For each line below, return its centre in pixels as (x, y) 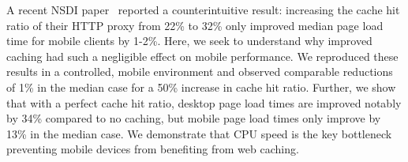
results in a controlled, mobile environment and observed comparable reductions (200, 72)
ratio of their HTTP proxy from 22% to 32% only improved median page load (195, 25)
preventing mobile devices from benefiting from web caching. (153, 149)
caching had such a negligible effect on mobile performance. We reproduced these (202, 56)
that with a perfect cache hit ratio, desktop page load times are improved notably (204, 102)
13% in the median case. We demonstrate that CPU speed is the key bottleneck (199, 133)
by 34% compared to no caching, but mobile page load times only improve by (194, 118)
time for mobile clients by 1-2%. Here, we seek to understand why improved (189, 41)
